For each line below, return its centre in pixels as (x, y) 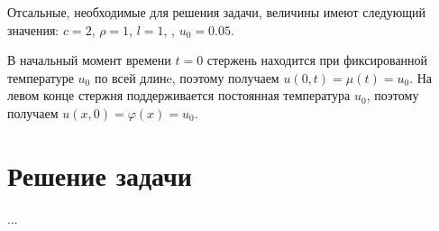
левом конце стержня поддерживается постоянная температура (179, 95)
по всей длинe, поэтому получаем (187, 77)
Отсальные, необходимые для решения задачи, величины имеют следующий (216, 12)
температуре (41, 77)
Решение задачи (100, 175)
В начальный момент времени (89, 60)
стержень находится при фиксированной (317, 60)
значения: (33, 29)
